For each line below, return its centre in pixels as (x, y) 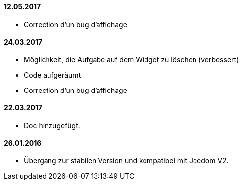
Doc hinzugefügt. (52, 126)
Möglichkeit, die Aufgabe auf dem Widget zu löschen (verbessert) (131, 59)
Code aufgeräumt (52, 75)
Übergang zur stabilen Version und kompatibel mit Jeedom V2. (126, 161)
